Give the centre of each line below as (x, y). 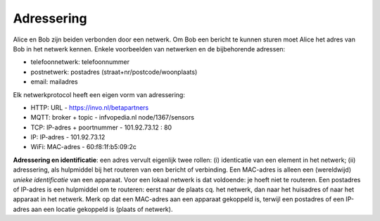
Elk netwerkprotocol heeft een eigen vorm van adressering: (99, 94)
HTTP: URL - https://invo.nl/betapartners (90, 107)
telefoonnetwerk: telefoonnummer (80, 62)
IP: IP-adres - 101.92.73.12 (68, 137)
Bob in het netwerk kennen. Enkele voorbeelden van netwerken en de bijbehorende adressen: (149, 49)
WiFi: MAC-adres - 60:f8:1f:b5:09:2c (83, 147)
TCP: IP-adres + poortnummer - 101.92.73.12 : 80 (101, 127)
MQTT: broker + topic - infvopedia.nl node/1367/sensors (113, 118)
